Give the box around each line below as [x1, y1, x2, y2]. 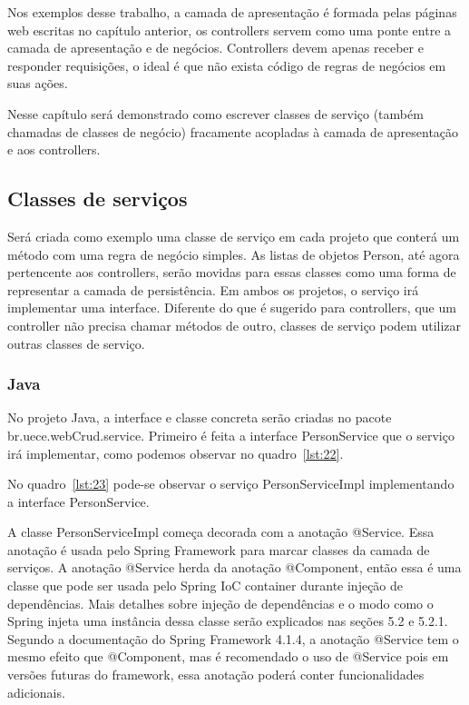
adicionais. [7, 682, 65, 701]
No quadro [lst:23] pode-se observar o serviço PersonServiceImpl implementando [7, 474, 454, 493]
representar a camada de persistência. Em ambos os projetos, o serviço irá [7, 280, 419, 299]
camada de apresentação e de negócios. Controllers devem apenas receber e [7, 38, 424, 57]
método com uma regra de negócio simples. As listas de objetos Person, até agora [7, 244, 460, 263]
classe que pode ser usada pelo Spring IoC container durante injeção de [7, 576, 404, 595]
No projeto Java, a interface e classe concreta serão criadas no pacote [7, 408, 392, 427]
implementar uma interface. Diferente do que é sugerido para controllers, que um [7, 298, 456, 317]
